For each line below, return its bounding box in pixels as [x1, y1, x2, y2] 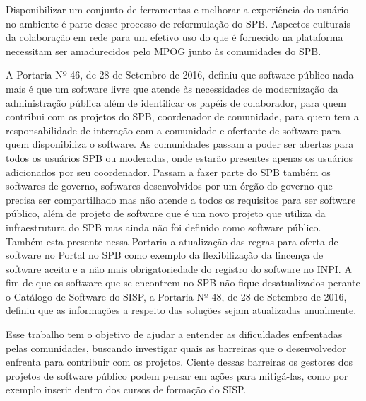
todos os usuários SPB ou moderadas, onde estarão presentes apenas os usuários [6, 150, 353, 165]
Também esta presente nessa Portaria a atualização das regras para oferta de [6, 233, 338, 248]
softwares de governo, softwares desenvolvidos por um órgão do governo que [6, 178, 333, 193]
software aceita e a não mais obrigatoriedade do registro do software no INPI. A [6, 261, 352, 276]
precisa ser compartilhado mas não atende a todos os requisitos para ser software [6, 192, 356, 207]
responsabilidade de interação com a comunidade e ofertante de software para [6, 122, 341, 137]
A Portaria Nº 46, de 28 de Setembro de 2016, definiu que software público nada [6, 67, 354, 82]
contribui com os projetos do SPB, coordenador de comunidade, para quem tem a [6, 109, 359, 124]
